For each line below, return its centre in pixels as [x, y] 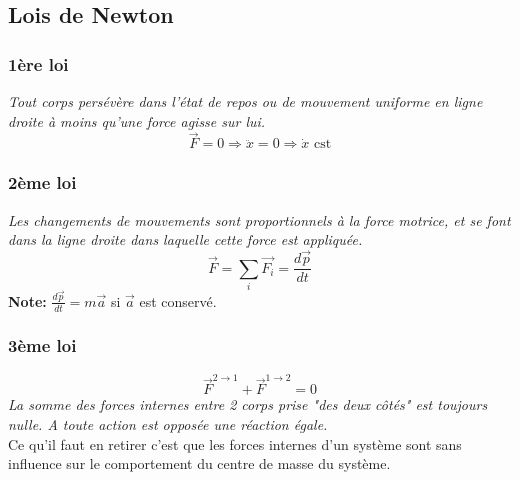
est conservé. [178, 300]
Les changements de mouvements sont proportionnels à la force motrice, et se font [259, 219]
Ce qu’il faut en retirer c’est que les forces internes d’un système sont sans [235, 443]
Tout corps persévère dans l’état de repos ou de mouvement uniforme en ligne [245, 101]
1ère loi [38, 63]
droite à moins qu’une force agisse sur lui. [137, 120]
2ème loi [42, 182]
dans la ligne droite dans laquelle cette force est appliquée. [185, 239]
